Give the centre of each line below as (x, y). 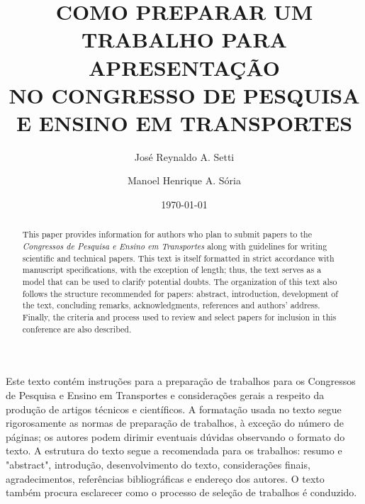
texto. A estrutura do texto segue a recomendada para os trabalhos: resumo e (174, 450)
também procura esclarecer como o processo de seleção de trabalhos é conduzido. (181, 492)
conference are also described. (77, 329)
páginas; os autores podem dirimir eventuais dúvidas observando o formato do (175, 436)
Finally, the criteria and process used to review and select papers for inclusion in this (179, 317)
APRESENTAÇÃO (184, 67)
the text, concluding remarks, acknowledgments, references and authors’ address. (171, 305)
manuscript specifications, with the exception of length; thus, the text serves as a (172, 270)
